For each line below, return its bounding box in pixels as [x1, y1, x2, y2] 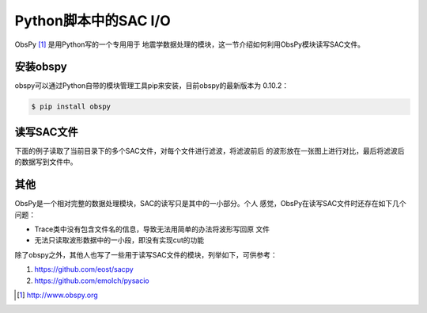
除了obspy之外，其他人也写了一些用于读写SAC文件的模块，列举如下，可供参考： [14, 250, 278, 259]
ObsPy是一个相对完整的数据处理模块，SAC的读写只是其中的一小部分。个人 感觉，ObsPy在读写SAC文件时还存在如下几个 [14, 199, 406, 208]
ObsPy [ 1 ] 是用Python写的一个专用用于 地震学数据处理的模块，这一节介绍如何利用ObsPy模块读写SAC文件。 [14, 40, 365, 49]
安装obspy [14, 60, 67, 74]
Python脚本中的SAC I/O [14, 12, 172, 29]
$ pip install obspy [31, 102, 111, 111]
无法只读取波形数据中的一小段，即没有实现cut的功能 [34, 235, 205, 245]
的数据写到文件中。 [14, 157, 77, 166]
